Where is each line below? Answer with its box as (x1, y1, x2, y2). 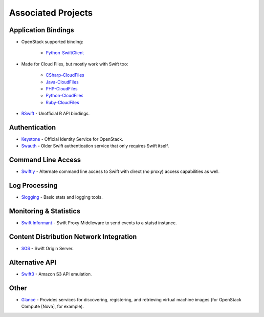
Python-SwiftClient (45, 50, 84, 56)
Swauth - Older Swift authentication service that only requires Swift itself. (21, 143, 169, 149)
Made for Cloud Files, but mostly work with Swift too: (21, 61, 128, 67)
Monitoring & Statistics (9, 207, 81, 215)
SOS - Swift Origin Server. (21, 246, 74, 252)
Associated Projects (9, 7, 93, 18)
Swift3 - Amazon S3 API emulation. (21, 271, 92, 277)
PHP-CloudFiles (45, 86, 78, 92)
